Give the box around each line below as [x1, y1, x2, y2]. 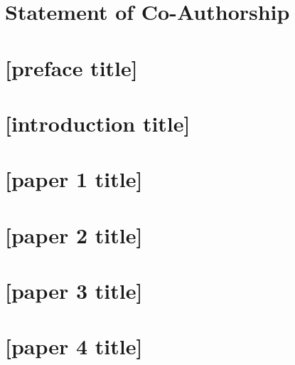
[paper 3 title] [5, 276, 143, 305]
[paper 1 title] [5, 164, 143, 194]
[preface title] [5, 53, 138, 82]
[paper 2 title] [5, 220, 143, 249]
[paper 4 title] [5, 332, 143, 361]
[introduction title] [5, 108, 191, 137]
